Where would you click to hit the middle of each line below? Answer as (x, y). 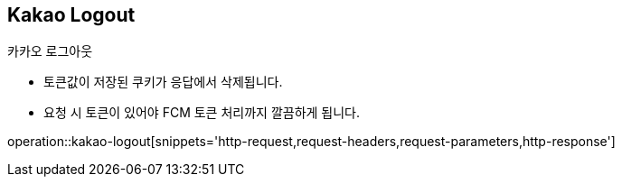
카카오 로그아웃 (50, 51)
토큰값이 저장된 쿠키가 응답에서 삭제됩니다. (163, 82)
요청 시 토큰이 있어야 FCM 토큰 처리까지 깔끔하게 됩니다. (202, 113)
